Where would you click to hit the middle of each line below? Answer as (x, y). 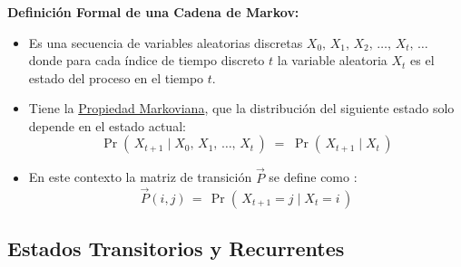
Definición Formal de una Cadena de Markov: (153, 11)
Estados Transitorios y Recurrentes (176, 248)
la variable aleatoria (332, 60)
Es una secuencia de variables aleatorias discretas (166, 42)
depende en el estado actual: (107, 125)
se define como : (313, 177)
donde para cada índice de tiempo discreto (147, 60)
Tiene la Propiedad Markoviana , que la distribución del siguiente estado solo (241, 108)
